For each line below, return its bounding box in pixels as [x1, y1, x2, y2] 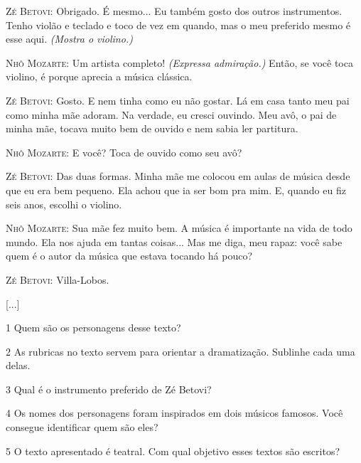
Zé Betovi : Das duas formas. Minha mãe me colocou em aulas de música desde [6, 169, 350, 183]
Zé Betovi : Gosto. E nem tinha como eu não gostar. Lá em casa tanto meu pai [6, 92, 350, 107]
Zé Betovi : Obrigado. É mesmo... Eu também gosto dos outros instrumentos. [6, 4, 343, 18]
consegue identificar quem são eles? [6, 420, 158, 435]
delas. [6, 358, 31, 373]
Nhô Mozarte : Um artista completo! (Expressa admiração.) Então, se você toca [6, 55, 353, 70]
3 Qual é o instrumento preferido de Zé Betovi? [6, 381, 212, 396]
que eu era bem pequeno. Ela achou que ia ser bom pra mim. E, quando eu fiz [6, 182, 346, 197]
